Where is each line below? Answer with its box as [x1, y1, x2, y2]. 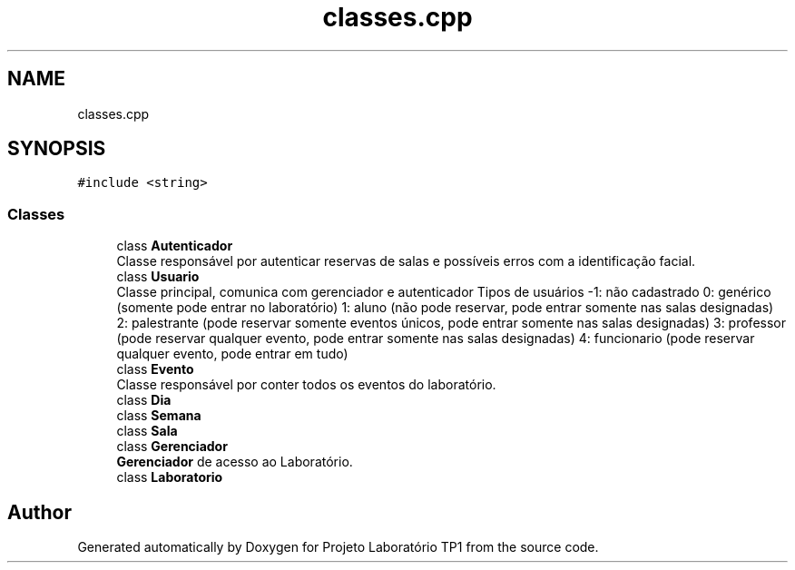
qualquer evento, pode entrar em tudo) [116, 346, 348, 362]
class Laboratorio [116, 469, 223, 486]
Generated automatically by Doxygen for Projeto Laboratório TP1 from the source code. [77, 539, 599, 555]
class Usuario [116, 269, 200, 285]
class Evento [116, 361, 194, 378]
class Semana [116, 408, 201, 424]
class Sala [116, 423, 178, 439]
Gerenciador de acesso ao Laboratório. [116, 454, 353, 470]
